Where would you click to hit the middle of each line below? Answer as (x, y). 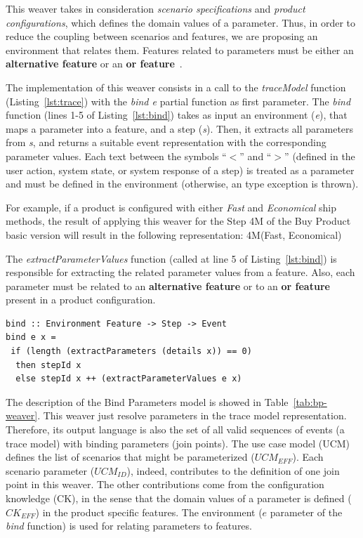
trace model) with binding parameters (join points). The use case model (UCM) (178, 443)
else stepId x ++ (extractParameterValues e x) (129, 379)
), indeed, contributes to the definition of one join (233, 470)
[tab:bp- (310, 401)
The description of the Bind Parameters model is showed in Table (147, 401)
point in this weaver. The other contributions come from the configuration (165, 484)
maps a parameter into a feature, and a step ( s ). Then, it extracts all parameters (180, 128)
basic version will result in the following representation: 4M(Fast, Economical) (174, 234)
